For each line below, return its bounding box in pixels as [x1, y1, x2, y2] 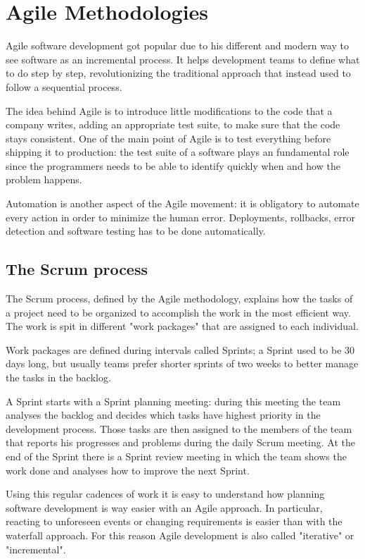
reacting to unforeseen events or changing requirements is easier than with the [6, 514, 342, 529]
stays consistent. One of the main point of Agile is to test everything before [6, 130, 331, 145]
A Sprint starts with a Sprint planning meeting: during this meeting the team [6, 393, 341, 408]
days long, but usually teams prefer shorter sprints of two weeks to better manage [6, 356, 359, 371]
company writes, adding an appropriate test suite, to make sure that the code [6, 117, 340, 132]
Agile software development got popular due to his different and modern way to [6, 38, 349, 53]
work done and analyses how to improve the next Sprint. [6, 462, 250, 477]
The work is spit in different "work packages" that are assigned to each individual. [6, 319, 359, 333]
